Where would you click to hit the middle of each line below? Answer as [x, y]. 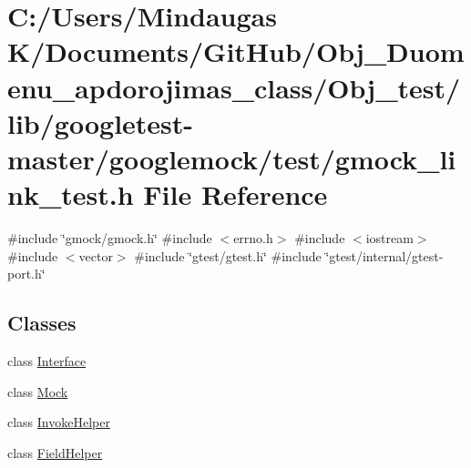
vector [96, 255]
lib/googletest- [101, 122]
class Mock [38, 391]
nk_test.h [71, 194]
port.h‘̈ [26, 274]
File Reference [235, 194]
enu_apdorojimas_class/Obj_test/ [234, 87]
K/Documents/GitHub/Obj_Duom [236, 51]
